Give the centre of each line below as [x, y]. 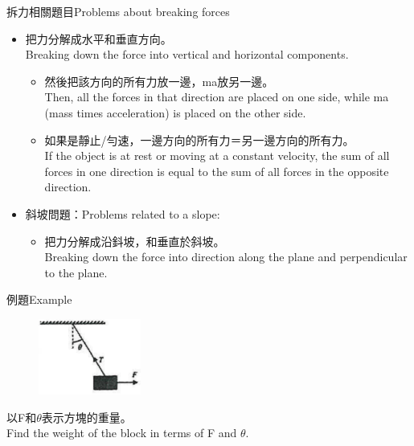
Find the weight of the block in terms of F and [122, 433]
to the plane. [76, 272]
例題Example [39, 299]
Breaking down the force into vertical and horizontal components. [187, 54]
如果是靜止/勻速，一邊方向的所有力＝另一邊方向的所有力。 [199, 139]
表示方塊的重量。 [86, 417]
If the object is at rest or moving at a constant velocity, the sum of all [217, 155]
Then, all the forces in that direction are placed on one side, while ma [217, 97]
